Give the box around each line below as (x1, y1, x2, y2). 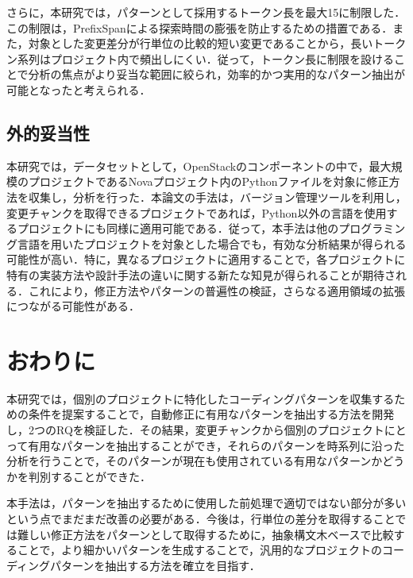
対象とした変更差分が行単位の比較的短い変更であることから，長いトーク (28, 35, 407, 52)
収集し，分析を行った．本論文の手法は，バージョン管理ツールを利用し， (28, 188, 407, 205)
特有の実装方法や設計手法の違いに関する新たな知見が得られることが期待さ (6, 266, 396, 283)
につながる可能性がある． (6, 298, 140, 314)
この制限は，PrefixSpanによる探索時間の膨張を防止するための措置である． (6, 19, 393, 36)
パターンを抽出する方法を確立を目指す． (50, 557, 261, 573)
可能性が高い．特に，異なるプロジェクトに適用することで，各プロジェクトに (6, 251, 406, 268)
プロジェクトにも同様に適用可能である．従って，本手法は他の (17, 220, 339, 237)
